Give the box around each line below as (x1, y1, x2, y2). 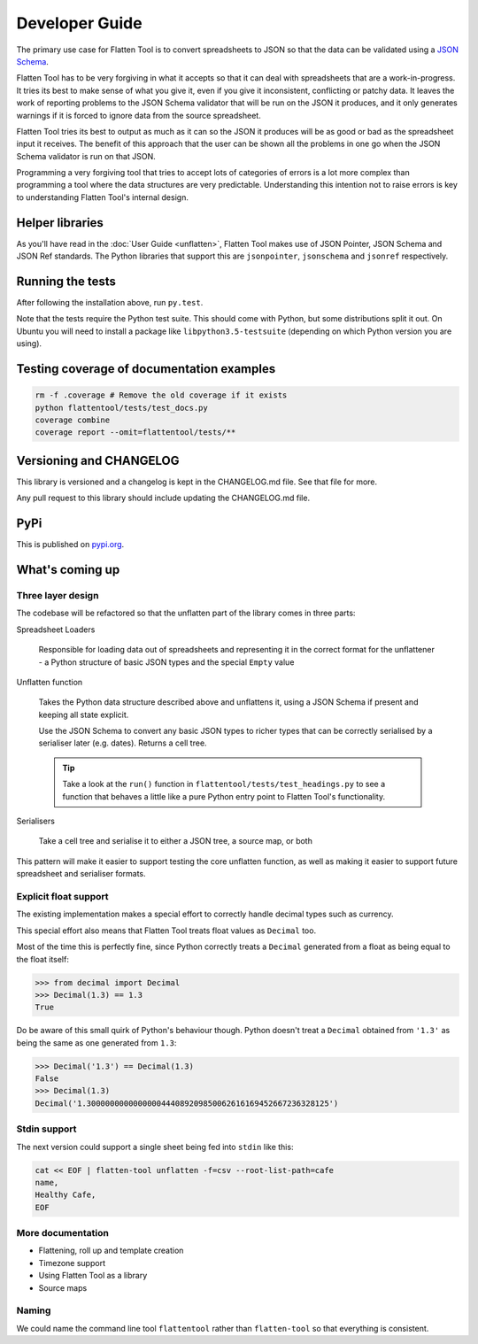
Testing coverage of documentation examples (16, 361, 276, 376)
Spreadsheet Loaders (16, 624, 96, 635)
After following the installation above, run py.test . (16, 297, 204, 308)
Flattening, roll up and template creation (38, 1245, 184, 1256)
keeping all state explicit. (38, 709, 129, 720)
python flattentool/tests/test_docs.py (35, 403, 208, 413)
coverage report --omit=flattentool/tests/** (35, 428, 236, 437)
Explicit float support (16, 890, 110, 902)
